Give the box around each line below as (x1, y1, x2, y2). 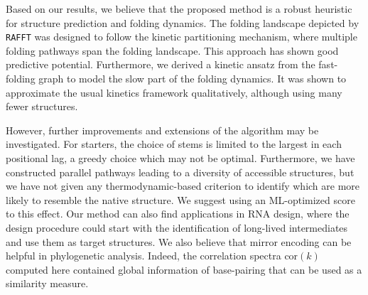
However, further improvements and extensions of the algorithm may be (6, 122, 319, 137)
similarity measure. (6, 276, 89, 291)
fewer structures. (6, 99, 78, 114)
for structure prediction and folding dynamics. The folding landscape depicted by (6, 15, 359, 30)
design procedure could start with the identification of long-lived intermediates (6, 220, 348, 235)
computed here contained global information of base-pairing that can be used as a (6, 262, 362, 277)
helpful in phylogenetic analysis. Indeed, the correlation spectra (6, 248, 281, 263)
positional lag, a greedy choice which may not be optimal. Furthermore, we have (6, 151, 355, 165)
